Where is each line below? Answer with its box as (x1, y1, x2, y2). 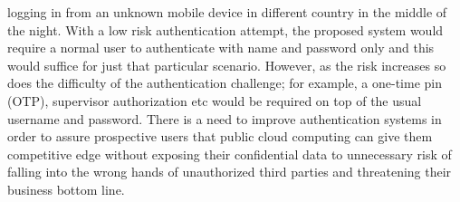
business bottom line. (7, 179, 125, 198)
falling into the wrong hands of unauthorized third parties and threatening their (7, 162, 452, 181)
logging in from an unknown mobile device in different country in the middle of (7, 3, 447, 21)
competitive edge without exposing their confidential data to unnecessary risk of (7, 144, 452, 163)
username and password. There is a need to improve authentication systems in (7, 109, 442, 128)
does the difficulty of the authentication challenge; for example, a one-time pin (7, 73, 443, 92)
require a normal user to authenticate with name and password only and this (7, 38, 435, 57)
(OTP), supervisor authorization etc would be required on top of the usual (7, 91, 422, 110)
